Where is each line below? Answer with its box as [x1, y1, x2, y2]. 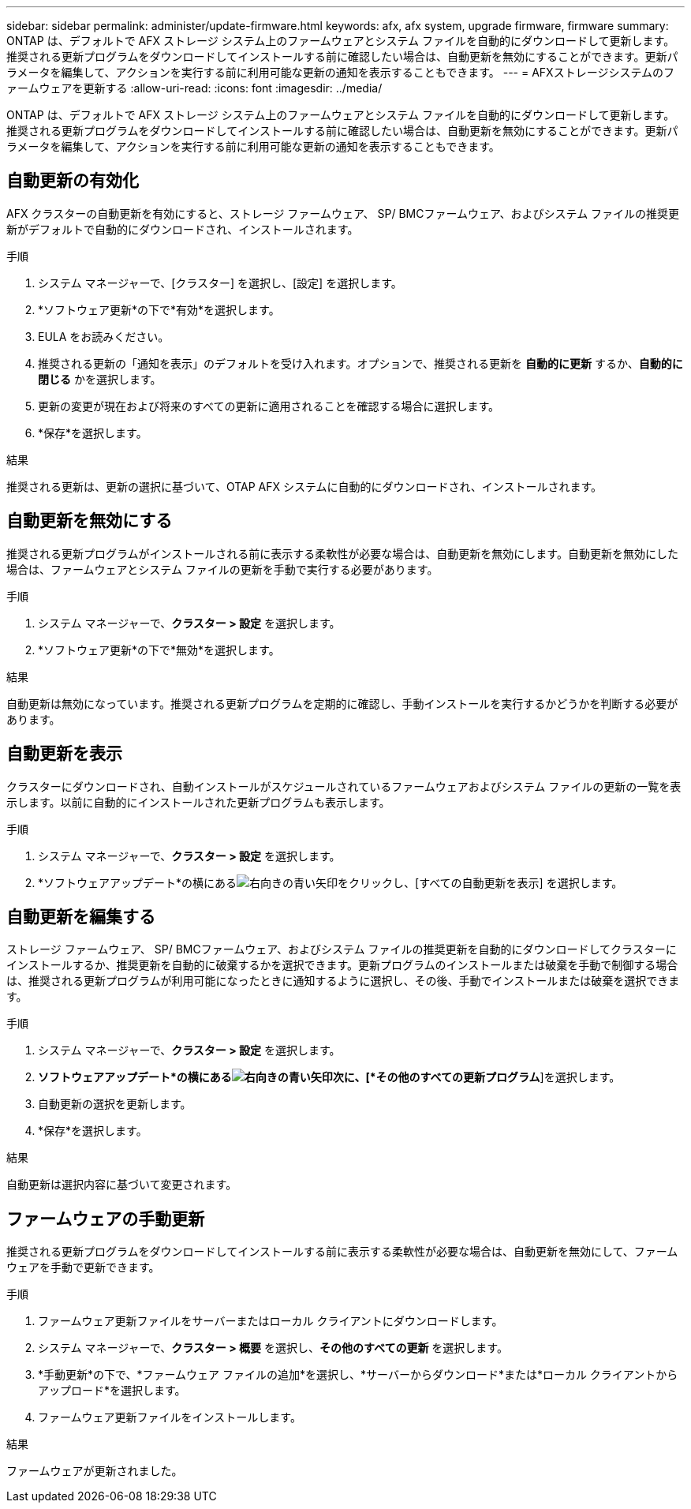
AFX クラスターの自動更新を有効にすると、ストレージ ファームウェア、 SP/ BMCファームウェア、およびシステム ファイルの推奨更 [6, 206, 680, 220]
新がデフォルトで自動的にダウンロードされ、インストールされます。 [6, 222, 359, 236]
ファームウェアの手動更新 [6, 1208, 205, 1229]
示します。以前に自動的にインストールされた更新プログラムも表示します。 [6, 795, 390, 809]
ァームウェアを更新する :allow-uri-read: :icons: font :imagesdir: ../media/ [6, 81, 383, 95]
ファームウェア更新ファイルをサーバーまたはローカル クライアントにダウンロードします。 [38, 1314, 503, 1328]
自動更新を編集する [6, 906, 155, 927]
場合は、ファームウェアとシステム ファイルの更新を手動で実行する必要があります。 [6, 562, 439, 576]
